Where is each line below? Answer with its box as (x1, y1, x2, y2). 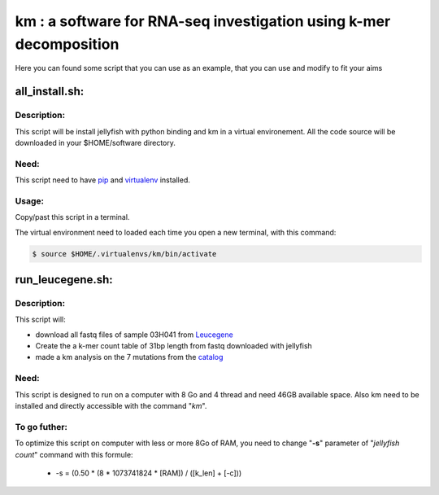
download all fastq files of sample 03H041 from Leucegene (35, 330, 233, 339)
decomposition (15, 35, 120, 53)
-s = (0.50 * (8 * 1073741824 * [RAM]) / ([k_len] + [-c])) (55, 468, 242, 478)
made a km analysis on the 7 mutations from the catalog (35, 353, 224, 362)
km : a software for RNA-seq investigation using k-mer (15, 12, 391, 30)
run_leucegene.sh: (15, 273, 113, 287)
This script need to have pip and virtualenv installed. (15, 175, 190, 185)
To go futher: (15, 421, 68, 432)
